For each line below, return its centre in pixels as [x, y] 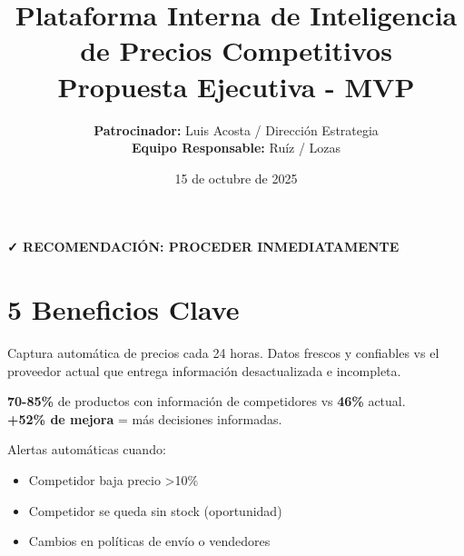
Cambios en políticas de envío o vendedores [149, 541]
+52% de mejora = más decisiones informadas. [145, 418]
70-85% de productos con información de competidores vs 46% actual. [207, 401]
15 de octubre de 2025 [236, 178]
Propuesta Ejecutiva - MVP [236, 86]
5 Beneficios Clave [123, 309]
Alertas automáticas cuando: [87, 449]
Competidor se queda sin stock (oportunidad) [155, 510]
